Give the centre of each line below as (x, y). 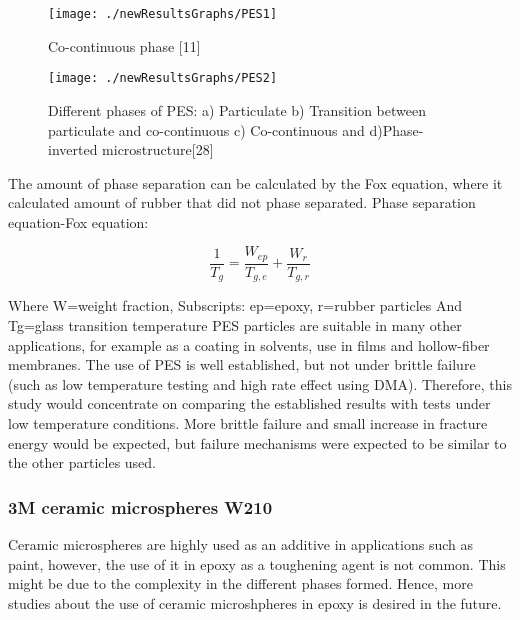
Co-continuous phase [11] (124, 45)
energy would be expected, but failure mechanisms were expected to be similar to (257, 442)
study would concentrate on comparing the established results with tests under (249, 403)
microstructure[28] (158, 149)
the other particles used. (82, 462)
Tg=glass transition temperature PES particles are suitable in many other (235, 325)
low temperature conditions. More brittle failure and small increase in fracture (248, 422)
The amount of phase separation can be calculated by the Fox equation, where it (255, 182)
